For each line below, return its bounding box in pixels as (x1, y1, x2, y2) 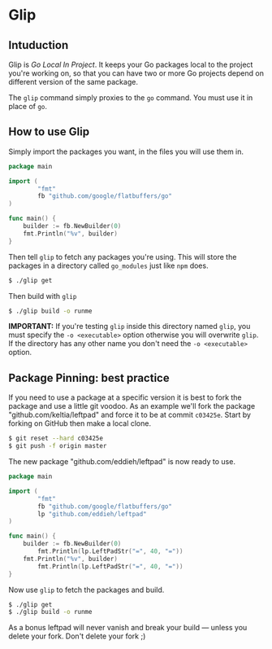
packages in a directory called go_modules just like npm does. (8, 261, 209, 270)
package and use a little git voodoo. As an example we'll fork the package (8, 401, 256, 411)
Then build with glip (8, 291, 77, 300)
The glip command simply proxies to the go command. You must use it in (8, 93, 253, 103)
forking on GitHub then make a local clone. (8, 419, 152, 428)
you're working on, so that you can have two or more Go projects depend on (8, 68, 264, 78)
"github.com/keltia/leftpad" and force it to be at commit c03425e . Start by (8, 410, 252, 420)
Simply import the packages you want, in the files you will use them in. (8, 147, 244, 156)
